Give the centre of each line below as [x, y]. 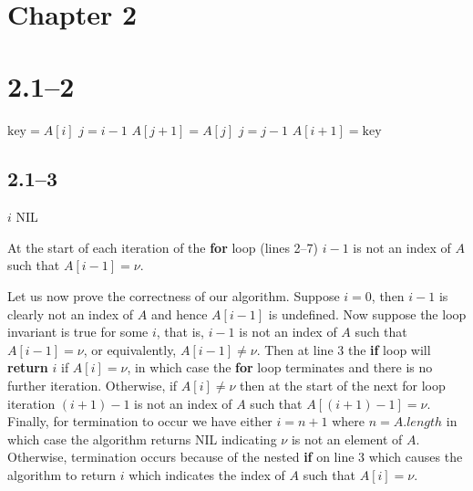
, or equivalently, [130, 349]
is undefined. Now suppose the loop [367, 313]
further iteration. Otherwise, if [93, 386]
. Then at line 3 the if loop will [344, 349]
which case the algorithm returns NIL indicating [142, 439]
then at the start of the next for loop [343, 386]
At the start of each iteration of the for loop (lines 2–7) [163, 247]
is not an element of [347, 439]
